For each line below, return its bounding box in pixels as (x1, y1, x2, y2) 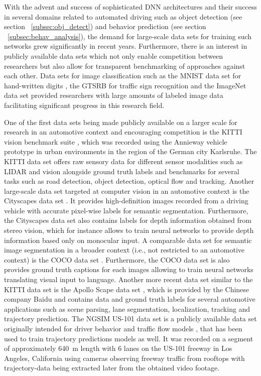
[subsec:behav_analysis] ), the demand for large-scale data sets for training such (8, 31, 252, 41)
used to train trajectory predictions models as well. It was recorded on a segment (4, 333, 253, 343)
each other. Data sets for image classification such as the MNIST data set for (4, 70, 241, 81)
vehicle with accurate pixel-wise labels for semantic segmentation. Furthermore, (4, 205, 248, 215)
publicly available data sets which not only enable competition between (4, 50, 223, 61)
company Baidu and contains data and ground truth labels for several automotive (4, 294, 255, 304)
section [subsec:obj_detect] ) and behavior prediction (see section (4, 21, 206, 32)
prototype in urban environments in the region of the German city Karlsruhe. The (4, 146, 257, 157)
